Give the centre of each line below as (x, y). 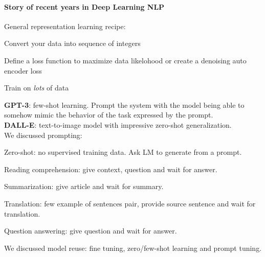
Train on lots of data (37, 88)
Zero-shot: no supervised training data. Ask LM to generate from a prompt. (123, 152)
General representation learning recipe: (65, 26)
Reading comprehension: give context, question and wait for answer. (111, 169)
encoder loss (23, 70)
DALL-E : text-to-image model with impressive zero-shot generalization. (118, 124)
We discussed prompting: (43, 135)
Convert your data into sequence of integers (72, 43)
